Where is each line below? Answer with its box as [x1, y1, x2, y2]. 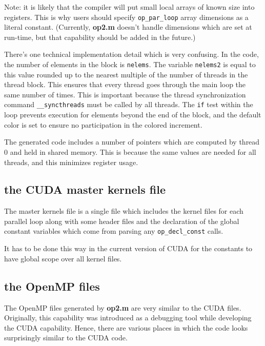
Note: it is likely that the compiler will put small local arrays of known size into [4, 2, 255, 12]
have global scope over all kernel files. [4, 253, 122, 263]
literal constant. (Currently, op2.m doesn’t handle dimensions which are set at [4, 22, 252, 32]
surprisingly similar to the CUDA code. [4, 332, 128, 343]
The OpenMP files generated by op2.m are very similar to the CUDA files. [4, 302, 241, 313]
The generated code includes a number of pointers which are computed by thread [4, 136, 260, 147]
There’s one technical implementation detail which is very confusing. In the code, [4, 49, 259, 59]
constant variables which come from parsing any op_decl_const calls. [4, 226, 223, 236]
